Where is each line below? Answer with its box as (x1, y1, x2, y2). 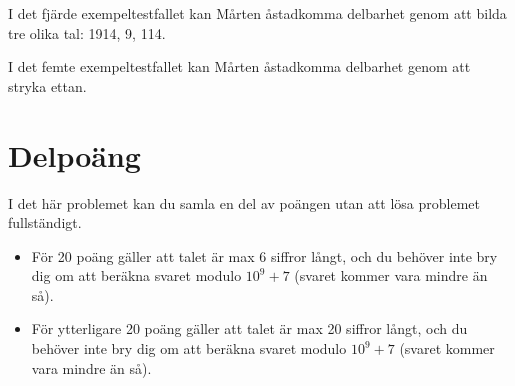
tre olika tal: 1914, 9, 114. (8, 22, 166, 43)
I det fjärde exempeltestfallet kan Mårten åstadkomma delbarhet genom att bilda (8, 3, 507, 23)
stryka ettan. (8, 75, 87, 96)
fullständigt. (8, 212, 82, 233)
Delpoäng (8, 134, 141, 175)
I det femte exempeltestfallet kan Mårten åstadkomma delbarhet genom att (8, 56, 471, 77)
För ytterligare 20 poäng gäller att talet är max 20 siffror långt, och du (31, 318, 468, 339)
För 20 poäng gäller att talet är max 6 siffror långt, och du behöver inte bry (31, 245, 498, 266)
